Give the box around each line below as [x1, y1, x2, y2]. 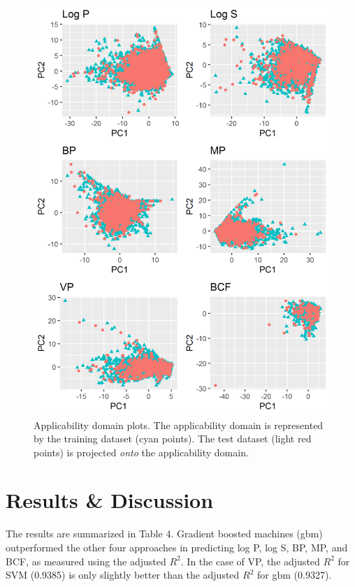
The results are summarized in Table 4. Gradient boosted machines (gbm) [6, 526, 323, 541]
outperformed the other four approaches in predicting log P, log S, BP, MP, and [6, 540, 348, 555]
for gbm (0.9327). [257, 567, 332, 582]
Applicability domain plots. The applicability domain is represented [34, 417, 324, 432]
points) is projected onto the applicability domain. [34, 444, 249, 459]
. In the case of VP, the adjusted [180, 553, 320, 568]
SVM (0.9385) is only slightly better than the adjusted [6, 567, 240, 582]
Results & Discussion [6, 486, 214, 514]
